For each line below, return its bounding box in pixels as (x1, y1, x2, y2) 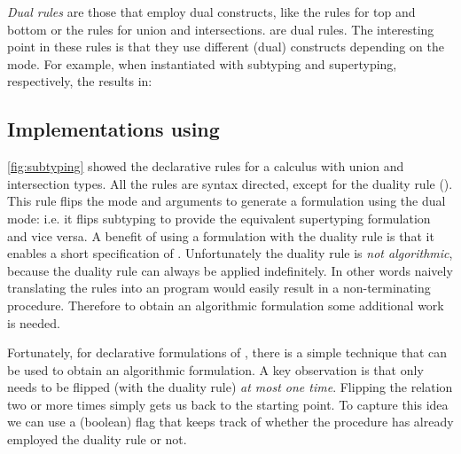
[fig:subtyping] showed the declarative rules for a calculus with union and (7, 157, 404, 176)
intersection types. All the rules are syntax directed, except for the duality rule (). (7, 174, 453, 192)
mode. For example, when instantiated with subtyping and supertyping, (7, 54, 397, 73)
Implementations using (7, 115, 220, 143)
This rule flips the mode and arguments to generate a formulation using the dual (7, 192, 446, 210)
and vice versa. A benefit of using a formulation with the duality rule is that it (7, 226, 434, 245)
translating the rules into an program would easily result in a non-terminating (7, 278, 431, 297)
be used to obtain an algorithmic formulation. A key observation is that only (7, 360, 424, 379)
